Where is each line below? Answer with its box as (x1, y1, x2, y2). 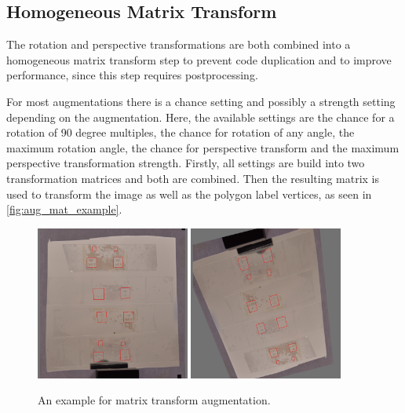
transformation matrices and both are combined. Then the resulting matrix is (6, 170, 380, 186)
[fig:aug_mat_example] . (6, 201, 122, 217)
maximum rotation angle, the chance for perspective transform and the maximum (6, 139, 400, 155)
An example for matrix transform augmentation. (38, 392, 271, 408)
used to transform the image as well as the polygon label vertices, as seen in (6, 185, 372, 202)
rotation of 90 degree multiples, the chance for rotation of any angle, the (6, 124, 355, 141)
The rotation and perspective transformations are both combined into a (6, 36, 351, 53)
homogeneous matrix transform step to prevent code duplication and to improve (6, 51, 392, 68)
